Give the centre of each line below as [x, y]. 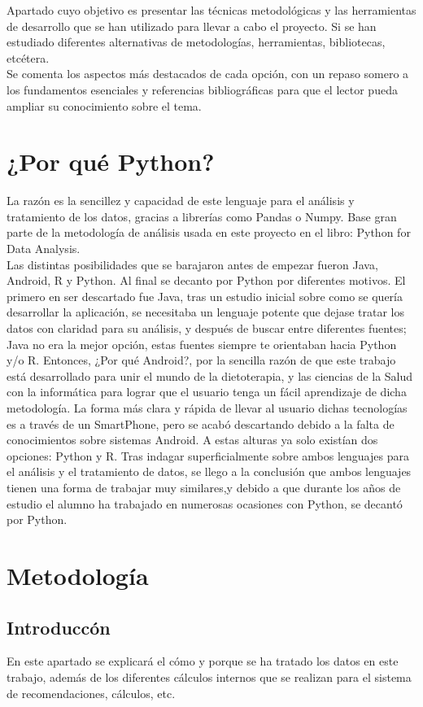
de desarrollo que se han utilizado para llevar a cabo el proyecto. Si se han [192, 26]
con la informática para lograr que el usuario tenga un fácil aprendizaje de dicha [207, 392]
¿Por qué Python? [111, 161]
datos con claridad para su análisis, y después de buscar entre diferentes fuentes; [207, 328]
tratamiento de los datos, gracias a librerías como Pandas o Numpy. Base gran [202, 216]
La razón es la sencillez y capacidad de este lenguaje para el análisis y [181, 201]
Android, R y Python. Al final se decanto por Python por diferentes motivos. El [206, 280]
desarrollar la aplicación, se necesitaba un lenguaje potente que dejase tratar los [206, 312]
